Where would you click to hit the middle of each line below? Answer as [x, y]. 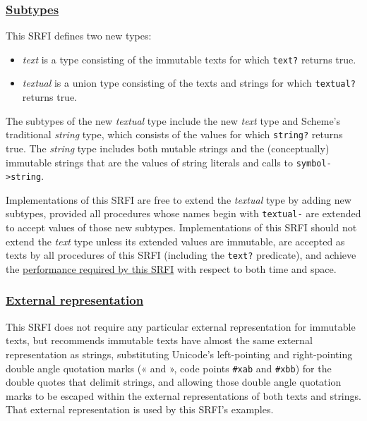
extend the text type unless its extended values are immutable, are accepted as [175, 241]
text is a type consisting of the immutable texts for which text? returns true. [189, 59]
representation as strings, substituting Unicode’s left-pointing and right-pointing [179, 354]
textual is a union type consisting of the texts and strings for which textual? [189, 83]
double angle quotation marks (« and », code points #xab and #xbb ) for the [169, 368]
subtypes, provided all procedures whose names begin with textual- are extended [183, 213]
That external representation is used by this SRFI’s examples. [140, 409]
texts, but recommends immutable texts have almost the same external [159, 340]
